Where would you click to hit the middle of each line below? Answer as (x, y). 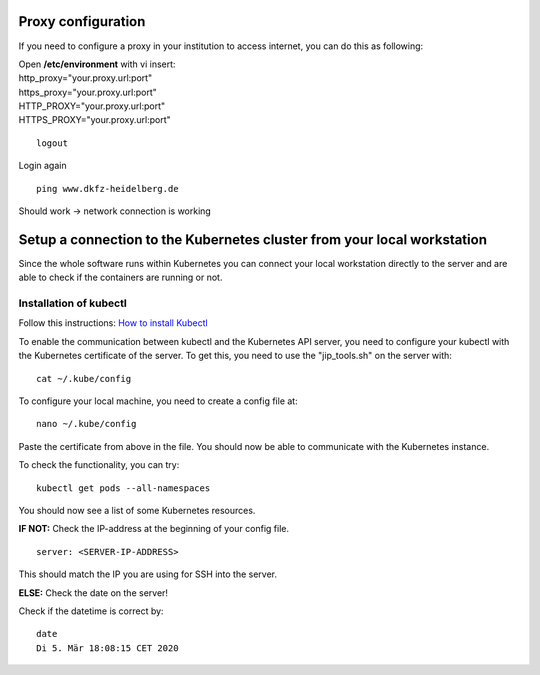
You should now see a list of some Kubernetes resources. (137, 510)
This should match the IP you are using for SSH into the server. (148, 574)
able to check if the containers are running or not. (120, 277)
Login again (42, 166)
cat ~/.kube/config (84, 378)
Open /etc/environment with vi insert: (97, 64)
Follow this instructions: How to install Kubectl (113, 323)
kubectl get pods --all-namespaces (123, 488)
